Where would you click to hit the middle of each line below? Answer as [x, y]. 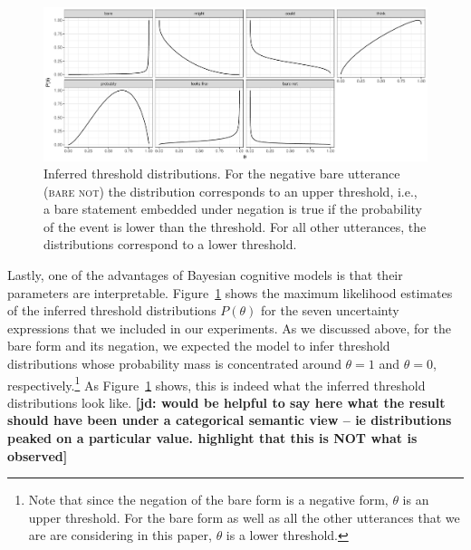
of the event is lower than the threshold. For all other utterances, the [235, 226]
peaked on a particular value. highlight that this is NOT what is [212, 438]
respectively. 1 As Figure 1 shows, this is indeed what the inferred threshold [216, 383]
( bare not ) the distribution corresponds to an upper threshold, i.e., [231, 191]
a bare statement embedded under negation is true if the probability [233, 209]
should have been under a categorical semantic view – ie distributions [230, 420]
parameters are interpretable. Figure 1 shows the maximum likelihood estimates [230, 292]
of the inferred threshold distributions [112, 310]
